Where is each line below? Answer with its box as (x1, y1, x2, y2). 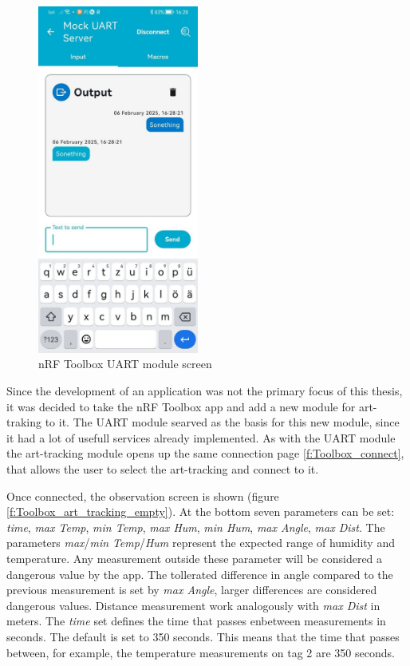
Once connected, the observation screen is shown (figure (6, 487, 279, 504)
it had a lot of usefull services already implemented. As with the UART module (6, 429, 396, 446)
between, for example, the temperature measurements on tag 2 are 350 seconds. (6, 644, 395, 660)
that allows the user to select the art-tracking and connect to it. (6, 461, 319, 478)
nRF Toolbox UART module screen (38, 355, 212, 372)
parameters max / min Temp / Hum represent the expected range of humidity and (6, 534, 395, 551)
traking (6, 414, 42, 430)
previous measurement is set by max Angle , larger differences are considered (6, 581, 377, 598)
